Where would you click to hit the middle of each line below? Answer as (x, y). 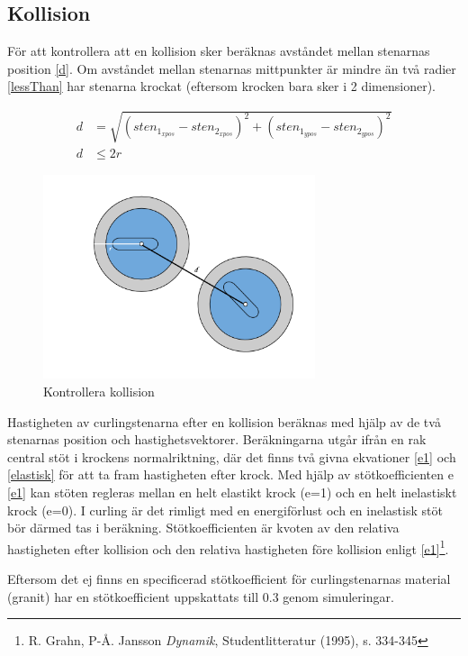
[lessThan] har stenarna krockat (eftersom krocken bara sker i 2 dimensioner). (221, 86)
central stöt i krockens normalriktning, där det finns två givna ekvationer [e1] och (232, 456)
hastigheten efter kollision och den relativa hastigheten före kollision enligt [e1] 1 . (228, 547)
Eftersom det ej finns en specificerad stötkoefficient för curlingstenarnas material (229, 578)
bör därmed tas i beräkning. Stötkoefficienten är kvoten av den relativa (203, 528)
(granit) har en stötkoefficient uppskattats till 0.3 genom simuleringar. (201, 596)
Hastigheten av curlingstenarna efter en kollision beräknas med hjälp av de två (224, 421)
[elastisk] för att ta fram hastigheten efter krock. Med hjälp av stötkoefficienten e (230, 474)
